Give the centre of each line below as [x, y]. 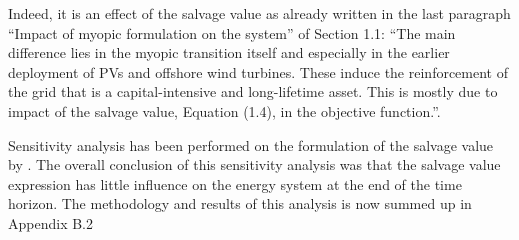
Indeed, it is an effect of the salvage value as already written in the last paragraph [259, 13]
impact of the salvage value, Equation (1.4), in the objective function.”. [224, 110]
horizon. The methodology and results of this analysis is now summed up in [240, 203]
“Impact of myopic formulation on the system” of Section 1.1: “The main [232, 32]
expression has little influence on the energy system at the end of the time [235, 183]
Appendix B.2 [50, 222]
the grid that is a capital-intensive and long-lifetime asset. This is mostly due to [253, 91]
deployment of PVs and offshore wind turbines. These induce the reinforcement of [258, 71]
